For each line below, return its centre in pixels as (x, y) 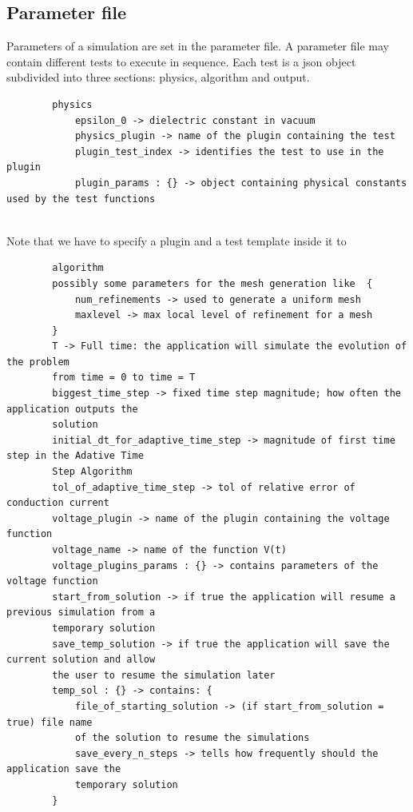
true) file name (50, 722)
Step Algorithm (92, 472)
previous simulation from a (81, 613)
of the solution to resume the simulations (192, 738)
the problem (38, 362)
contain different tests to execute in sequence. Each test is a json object (181, 61)
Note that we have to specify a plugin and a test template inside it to (177, 240)
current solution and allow (81, 660)
